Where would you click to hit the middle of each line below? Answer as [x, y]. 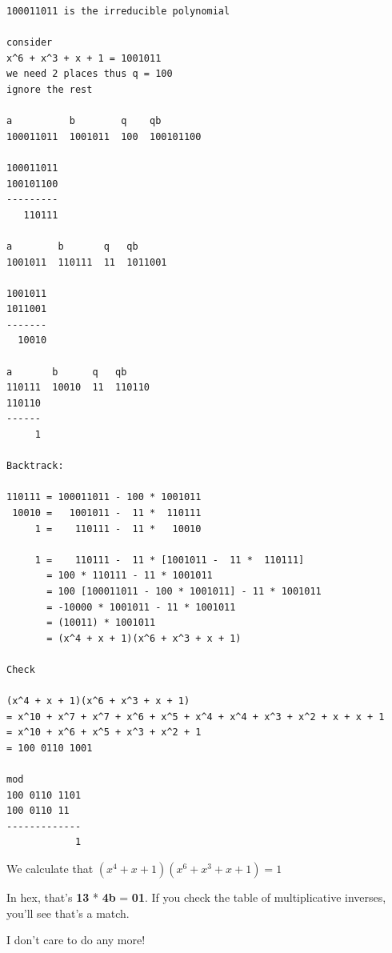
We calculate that [50, 869]
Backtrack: [35, 466]
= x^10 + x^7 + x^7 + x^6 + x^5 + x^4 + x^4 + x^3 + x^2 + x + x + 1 [196, 717]
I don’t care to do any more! [76, 940]
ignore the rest [50, 89]
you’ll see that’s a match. [68, 913]
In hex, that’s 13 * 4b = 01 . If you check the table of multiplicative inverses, [196, 897]
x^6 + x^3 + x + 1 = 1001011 [84, 58]
